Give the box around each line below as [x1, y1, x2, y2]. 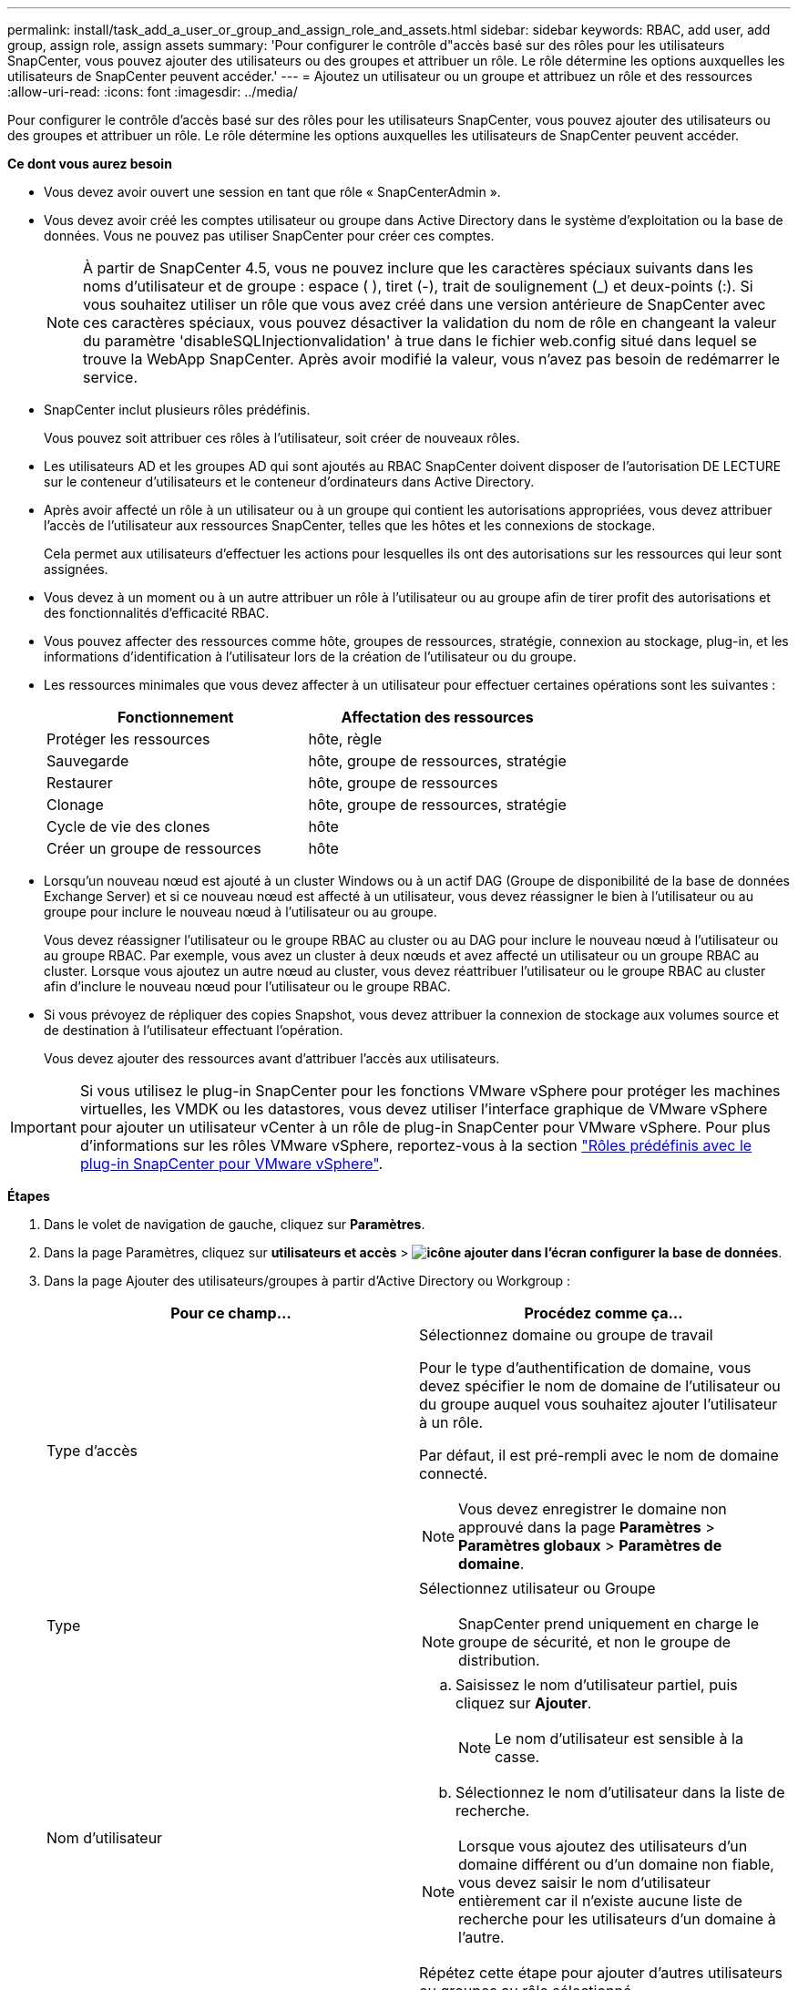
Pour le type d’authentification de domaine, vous [419, 1359, 752, 1377]
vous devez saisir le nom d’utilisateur [458, 1873, 711, 1892]
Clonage [46, 795, 104, 814]
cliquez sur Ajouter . [455, 1694, 592, 1712]
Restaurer [46, 774, 113, 792]
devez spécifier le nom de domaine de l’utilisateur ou [419, 1377, 781, 1395]
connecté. [419, 1464, 488, 1482]
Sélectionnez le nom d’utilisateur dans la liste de [455, 1783, 785, 1801]
